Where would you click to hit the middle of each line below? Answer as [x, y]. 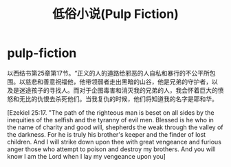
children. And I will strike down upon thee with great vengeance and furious [114, 142]
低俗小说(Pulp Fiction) [115, 14]
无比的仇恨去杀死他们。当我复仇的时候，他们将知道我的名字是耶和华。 [118, 99]
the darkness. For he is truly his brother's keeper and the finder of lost [107, 134]
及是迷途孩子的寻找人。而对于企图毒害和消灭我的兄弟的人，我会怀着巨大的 [112, 90]
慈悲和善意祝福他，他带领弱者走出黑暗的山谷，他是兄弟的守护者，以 [121, 81]
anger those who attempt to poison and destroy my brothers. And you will [111, 149]
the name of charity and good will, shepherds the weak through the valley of [115, 127]
